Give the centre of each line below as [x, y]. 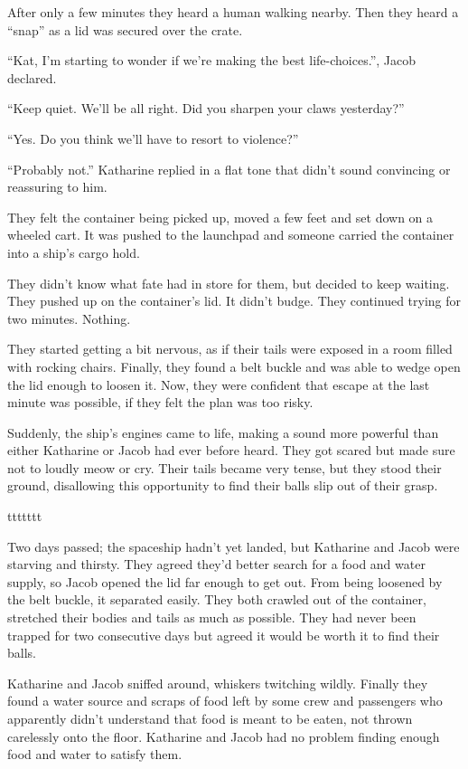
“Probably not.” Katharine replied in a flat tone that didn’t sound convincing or [229, 169]
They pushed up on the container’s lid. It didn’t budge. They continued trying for [234, 301]
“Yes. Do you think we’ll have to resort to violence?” [153, 138]
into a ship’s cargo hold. [74, 252]
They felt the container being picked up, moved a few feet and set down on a [220, 217]
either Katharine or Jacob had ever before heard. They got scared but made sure [231, 450]
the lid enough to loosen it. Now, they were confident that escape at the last [219, 384]
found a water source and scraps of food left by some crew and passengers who [225, 701]
